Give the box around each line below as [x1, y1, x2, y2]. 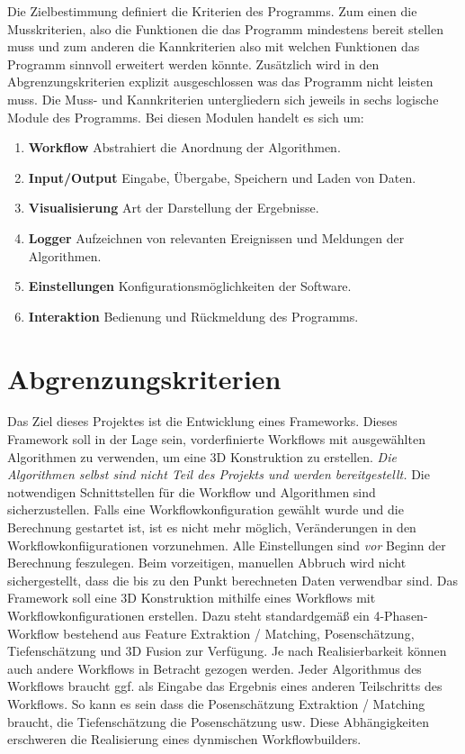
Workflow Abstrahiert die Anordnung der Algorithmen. [28, 138, 341, 157]
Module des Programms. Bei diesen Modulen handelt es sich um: [7, 107, 364, 126]
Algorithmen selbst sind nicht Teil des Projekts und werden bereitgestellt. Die [7, 465, 430, 484]
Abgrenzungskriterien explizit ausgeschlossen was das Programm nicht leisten [7, 72, 434, 91]
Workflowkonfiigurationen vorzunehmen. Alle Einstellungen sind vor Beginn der [7, 535, 446, 554]
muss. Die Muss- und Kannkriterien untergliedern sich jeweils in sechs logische [7, 89, 439, 108]
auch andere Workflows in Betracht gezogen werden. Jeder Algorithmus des [7, 659, 422, 677]
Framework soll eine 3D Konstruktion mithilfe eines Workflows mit [7, 588, 376, 607]
